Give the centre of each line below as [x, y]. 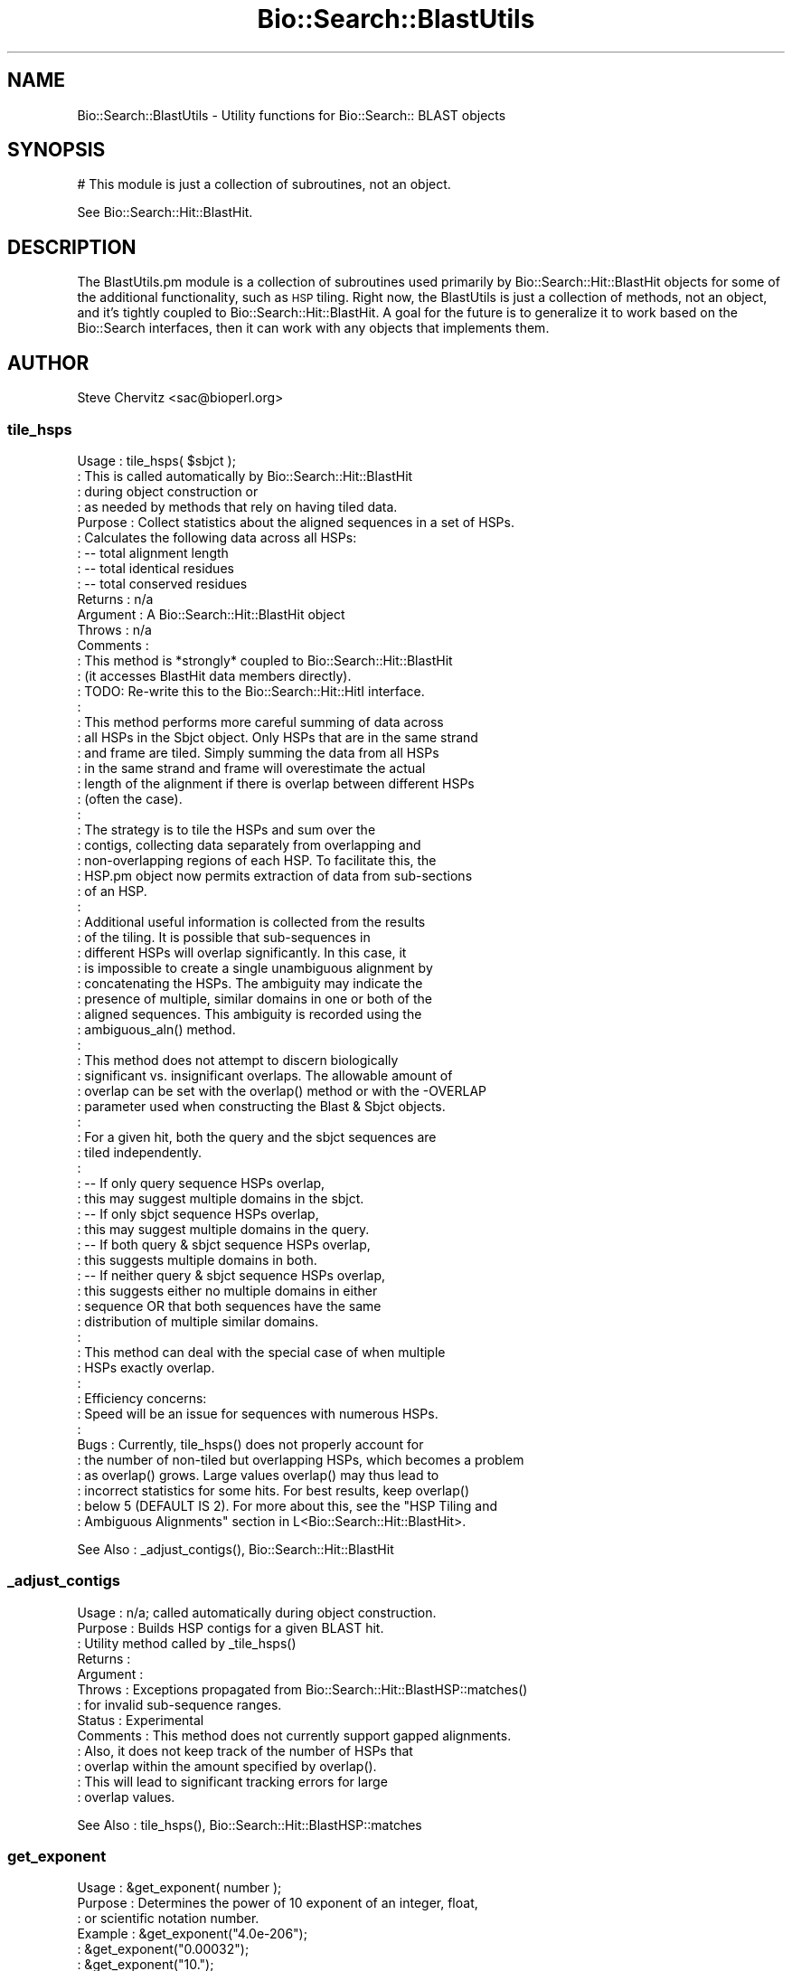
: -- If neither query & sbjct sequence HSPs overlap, [231, 1275]
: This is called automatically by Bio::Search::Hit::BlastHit [245, 476]
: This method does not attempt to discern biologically [238, 1060]
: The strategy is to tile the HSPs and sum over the [226, 829]
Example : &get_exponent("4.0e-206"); [192, 1934]
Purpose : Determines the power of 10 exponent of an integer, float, [278, 1903]
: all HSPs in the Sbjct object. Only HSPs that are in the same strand [278, 737]
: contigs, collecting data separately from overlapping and [249, 844]
